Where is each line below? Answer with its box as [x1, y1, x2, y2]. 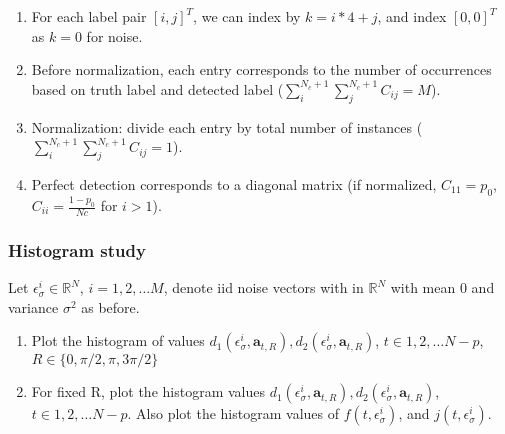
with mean [390, 277, 456, 298]
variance [8, 296, 59, 317]
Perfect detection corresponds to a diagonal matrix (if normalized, [31, 173, 437, 194]
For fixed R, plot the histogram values [31, 381, 265, 402]
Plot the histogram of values [31, 330, 205, 351]
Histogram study [8, 237, 146, 262]
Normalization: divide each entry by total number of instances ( [31, 116, 423, 137]
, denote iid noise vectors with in [163, 277, 364, 298]
